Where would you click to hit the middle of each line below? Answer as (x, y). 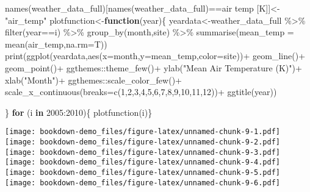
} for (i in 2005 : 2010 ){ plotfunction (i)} (79, 112)
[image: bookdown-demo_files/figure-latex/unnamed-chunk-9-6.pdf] (143, 183)
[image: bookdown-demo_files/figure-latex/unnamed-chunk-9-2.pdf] (143, 142)
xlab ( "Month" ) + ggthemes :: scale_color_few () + (93, 80)
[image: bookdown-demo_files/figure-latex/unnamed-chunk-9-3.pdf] (143, 152)
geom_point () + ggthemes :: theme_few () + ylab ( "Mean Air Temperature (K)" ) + (153, 67)
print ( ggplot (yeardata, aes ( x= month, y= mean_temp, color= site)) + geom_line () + (155, 56)
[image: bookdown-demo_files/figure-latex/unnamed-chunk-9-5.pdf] (143, 172)
